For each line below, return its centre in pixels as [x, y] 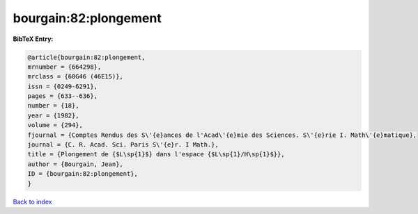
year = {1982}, [53, 115]
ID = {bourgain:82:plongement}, [83, 174]
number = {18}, [53, 106]
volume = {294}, [55, 125]
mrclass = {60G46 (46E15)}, [75, 77]
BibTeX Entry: [33, 39]
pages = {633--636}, [62, 96]
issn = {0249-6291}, [62, 86]
